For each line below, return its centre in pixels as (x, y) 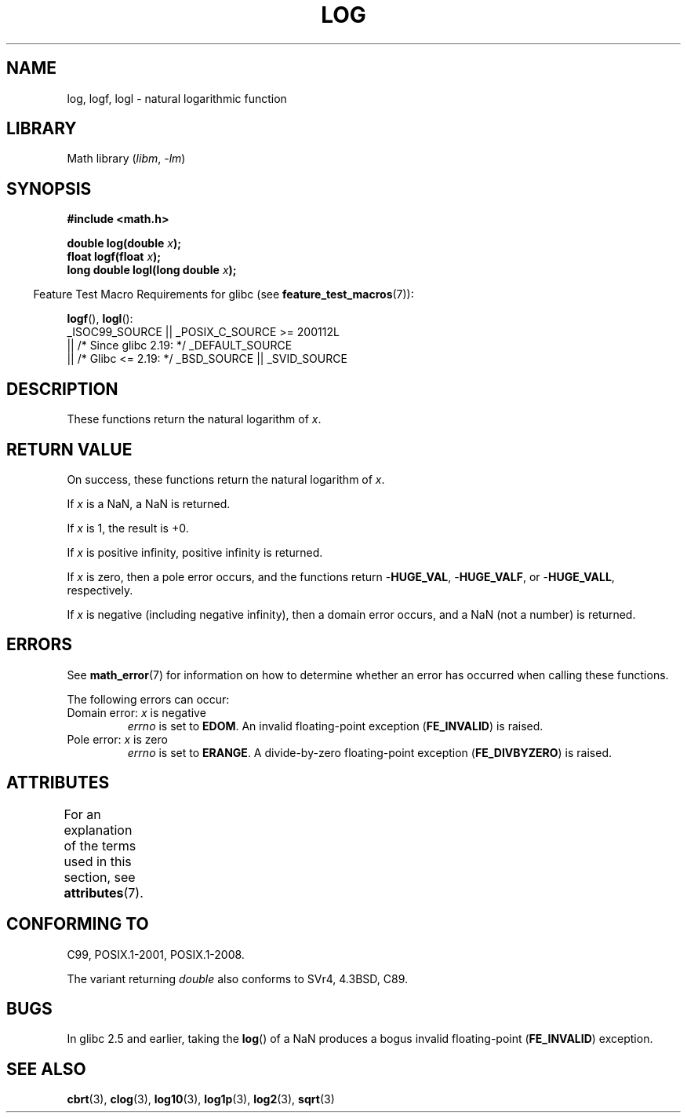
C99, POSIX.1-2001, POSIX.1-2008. (156, 954)
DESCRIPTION (62, 389)
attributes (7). (104, 892)
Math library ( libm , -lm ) (126, 159)
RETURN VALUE (69, 449)
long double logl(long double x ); (152, 270)
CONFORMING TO (78, 924)
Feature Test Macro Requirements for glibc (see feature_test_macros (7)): (224, 294)
